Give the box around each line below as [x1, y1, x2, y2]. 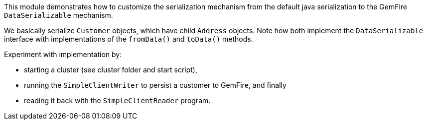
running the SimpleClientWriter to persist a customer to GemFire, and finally [24, 81, 286, 89]
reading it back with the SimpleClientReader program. [24, 96, 211, 105]
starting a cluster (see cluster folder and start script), [24, 65, 197, 74]
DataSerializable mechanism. [4, 11, 113, 19]
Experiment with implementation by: [4, 50, 122, 59]
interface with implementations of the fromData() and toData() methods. [4, 35, 253, 43]
